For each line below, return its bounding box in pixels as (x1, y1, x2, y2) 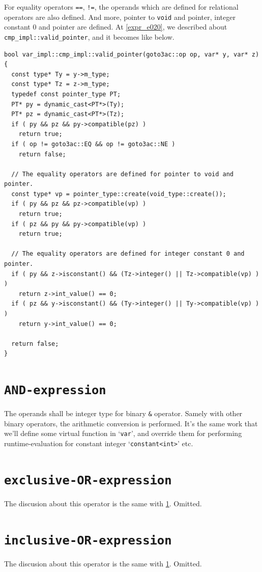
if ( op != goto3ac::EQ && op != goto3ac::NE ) (11, 140, 176, 148)
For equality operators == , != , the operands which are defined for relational (4, 2, 239, 12)
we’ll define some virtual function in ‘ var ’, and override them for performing (4, 428, 242, 439)
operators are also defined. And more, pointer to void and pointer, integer (4, 11, 236, 22)
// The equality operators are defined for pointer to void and (11, 170, 234, 178)
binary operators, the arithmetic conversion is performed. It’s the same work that (4, 418, 258, 428)
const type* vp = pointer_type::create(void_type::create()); (11, 190, 226, 198)
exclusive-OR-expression (4, 473, 172, 487)
